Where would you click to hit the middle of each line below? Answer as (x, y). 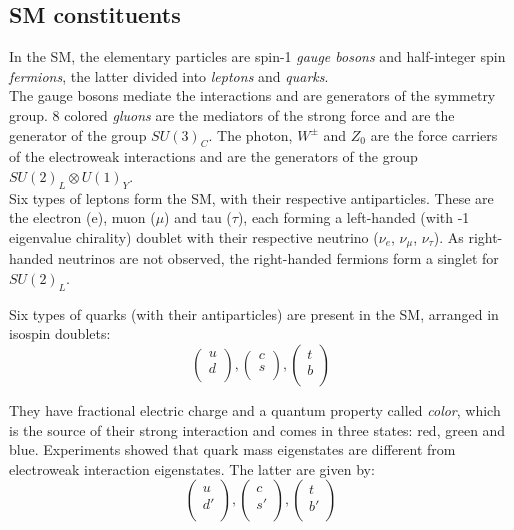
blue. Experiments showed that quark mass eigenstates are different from (232, 449)
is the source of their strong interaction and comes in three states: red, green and (257, 429)
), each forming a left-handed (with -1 (353, 217)
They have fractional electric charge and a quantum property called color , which (255, 409)
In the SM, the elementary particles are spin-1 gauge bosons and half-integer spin (257, 56)
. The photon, (250, 134)
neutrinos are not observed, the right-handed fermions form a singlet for (278, 258)
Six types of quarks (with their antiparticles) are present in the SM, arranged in (254, 313)
